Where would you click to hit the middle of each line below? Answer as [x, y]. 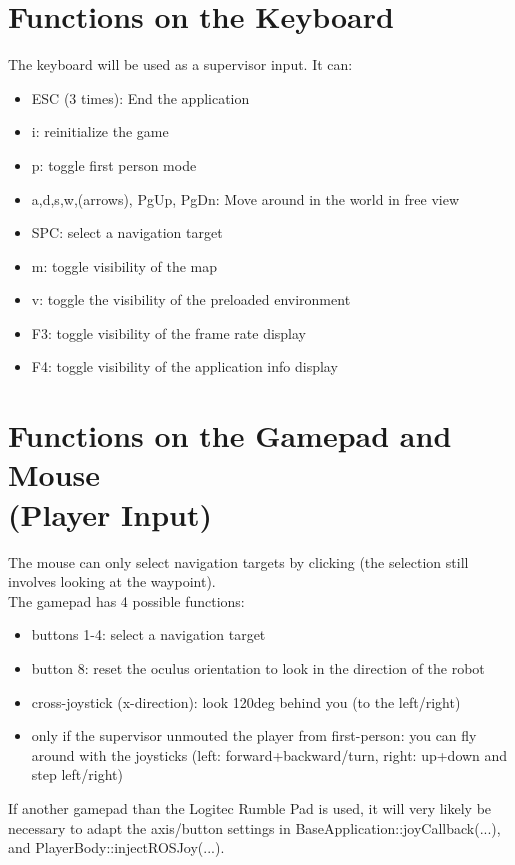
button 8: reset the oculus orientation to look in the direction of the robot [258, 667]
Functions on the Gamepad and [230, 435]
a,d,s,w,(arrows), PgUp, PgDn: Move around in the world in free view [245, 198]
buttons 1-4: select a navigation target [148, 634]
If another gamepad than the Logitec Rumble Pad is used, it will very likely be [250, 807]
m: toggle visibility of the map [124, 265]
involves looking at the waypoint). [112, 581]
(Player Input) [110, 513]
